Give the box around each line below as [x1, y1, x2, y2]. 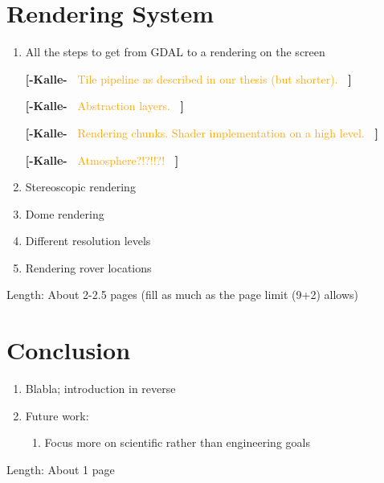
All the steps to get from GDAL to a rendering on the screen [25, 43, 325, 60]
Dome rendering [25, 205, 104, 222]
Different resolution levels [25, 232, 151, 249]
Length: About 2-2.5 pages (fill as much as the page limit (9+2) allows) [6, 286, 358, 303]
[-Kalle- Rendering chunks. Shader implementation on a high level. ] [25, 124, 379, 141]
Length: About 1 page [6, 460, 115, 477]
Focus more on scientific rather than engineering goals [44, 434, 310, 451]
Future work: [25, 407, 89, 424]
